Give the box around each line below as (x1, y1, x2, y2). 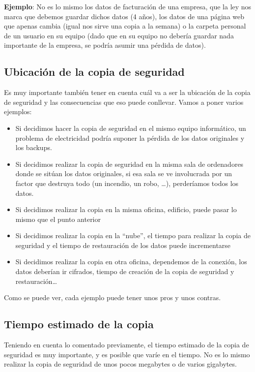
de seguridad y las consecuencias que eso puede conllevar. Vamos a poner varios (4, 96, 244, 107)
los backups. (15, 142, 52, 153)
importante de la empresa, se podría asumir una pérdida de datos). (4, 40, 206, 50)
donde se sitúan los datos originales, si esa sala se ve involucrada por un (15, 168, 232, 179)
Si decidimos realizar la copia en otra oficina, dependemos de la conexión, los (15, 256, 247, 267)
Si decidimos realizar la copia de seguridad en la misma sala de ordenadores (15, 158, 244, 169)
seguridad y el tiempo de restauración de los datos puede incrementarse (15, 240, 231, 250)
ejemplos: (4, 106, 32, 117)
